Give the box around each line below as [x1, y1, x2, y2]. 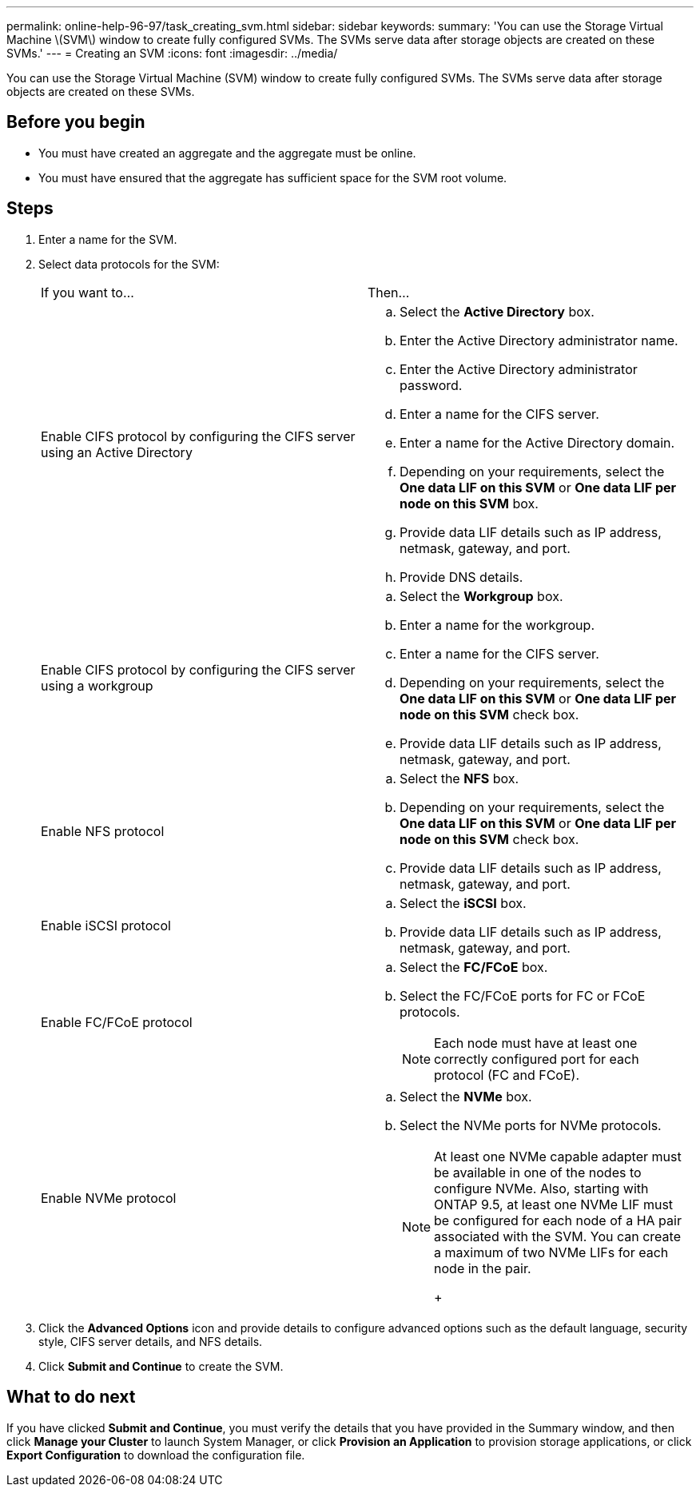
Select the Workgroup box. [400, 587, 563, 604]
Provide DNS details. [400, 568, 523, 585]
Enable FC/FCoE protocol [41, 1013, 193, 1030]
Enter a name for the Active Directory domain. [400, 434, 675, 451]
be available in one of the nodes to [434, 1164, 642, 1180]
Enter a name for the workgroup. [400, 616, 595, 633]
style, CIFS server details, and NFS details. [38, 1334, 263, 1348]
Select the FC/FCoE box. [400, 958, 548, 975]
